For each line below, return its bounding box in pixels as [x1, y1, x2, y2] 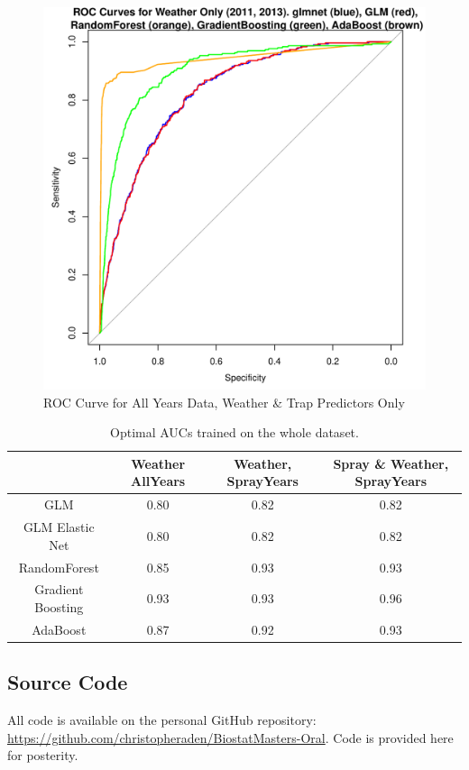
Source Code [7, 668, 128, 696]
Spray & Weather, [333, 454, 449, 472]
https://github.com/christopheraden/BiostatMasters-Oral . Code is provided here [7, 728, 454, 747]
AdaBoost [32, 619, 87, 638]
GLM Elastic [23, 518, 95, 536]
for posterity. [7, 746, 78, 765]
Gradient [34, 580, 84, 599]
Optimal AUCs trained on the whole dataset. [110, 423, 359, 442]
